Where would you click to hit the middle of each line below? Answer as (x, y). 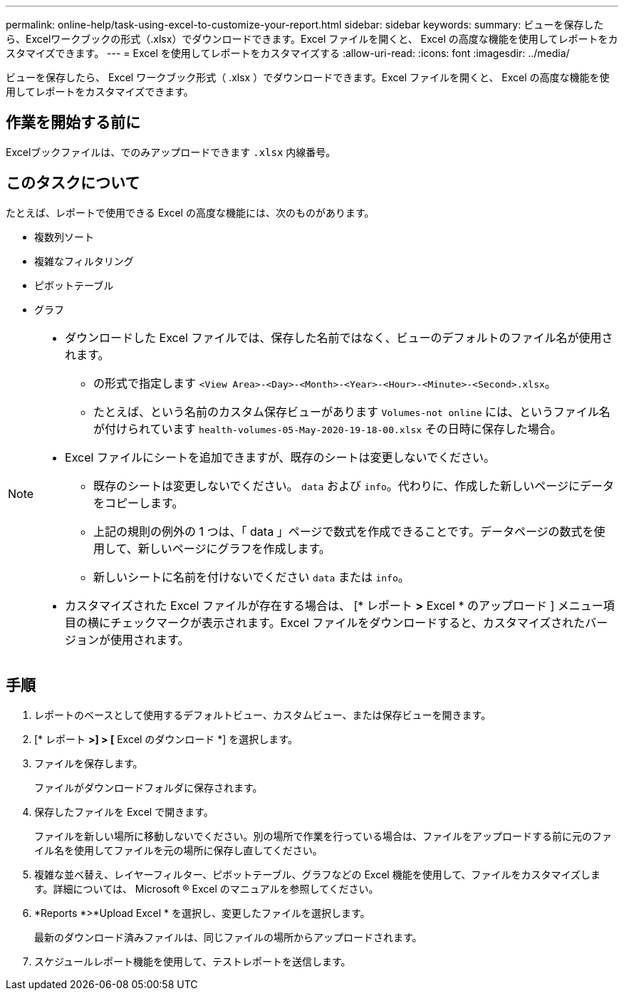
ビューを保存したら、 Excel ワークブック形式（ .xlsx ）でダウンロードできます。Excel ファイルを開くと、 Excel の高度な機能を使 (308, 77)
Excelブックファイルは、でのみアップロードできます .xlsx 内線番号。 (171, 152)
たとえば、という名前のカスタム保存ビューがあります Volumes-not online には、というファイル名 (352, 411)
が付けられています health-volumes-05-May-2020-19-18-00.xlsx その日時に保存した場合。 (328, 429)
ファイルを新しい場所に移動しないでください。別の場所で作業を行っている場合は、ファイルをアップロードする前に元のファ (323, 836)
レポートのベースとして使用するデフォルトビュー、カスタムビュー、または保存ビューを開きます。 (263, 715)
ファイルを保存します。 (89, 763)
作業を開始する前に (73, 123)
